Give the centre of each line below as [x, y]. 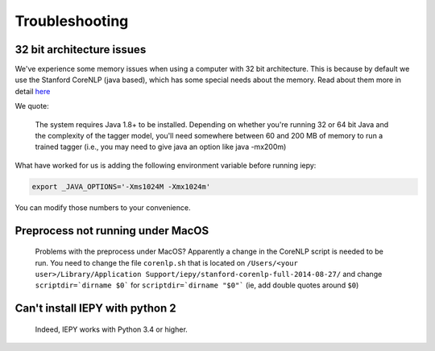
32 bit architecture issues [81, 50]
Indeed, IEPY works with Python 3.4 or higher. [112, 329]
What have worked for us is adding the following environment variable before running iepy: [166, 165]
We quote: [32, 106]
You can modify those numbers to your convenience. [103, 207]
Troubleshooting [72, 21]
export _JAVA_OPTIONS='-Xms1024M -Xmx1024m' [121, 186]
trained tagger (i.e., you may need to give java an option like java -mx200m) [161, 147]
